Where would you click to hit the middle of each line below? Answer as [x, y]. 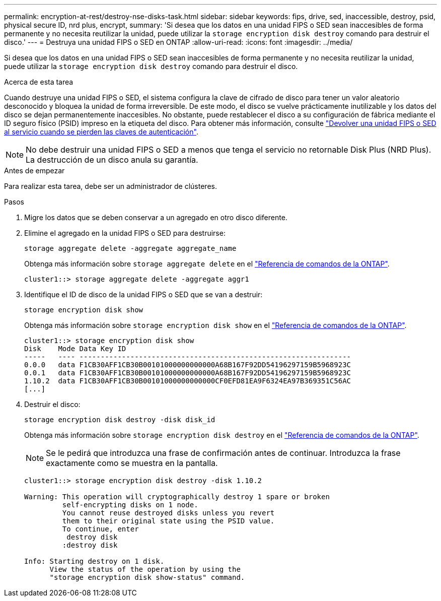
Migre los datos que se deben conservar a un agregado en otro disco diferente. [156, 217]
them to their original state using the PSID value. [168, 521]
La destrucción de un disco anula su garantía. [112, 160]
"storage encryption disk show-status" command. [147, 577]
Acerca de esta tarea [39, 82]
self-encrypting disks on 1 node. [130, 505]
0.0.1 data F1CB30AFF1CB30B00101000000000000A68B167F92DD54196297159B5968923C [188, 373]
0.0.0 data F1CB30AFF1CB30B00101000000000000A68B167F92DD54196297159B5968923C [188, 365]
